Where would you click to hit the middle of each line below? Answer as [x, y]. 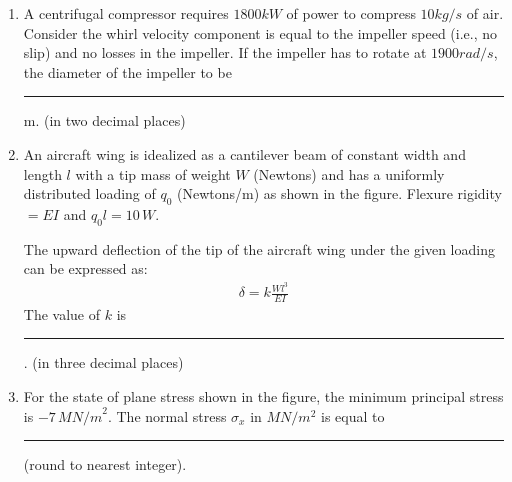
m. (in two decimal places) [104, 120]
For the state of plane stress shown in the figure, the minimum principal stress [263, 396]
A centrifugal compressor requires [126, 13]
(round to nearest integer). [105, 464]
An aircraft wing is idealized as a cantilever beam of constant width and [244, 153]
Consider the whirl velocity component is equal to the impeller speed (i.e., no [260, 32]
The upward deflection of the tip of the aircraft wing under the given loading [259, 248]
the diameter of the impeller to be [127, 71]
